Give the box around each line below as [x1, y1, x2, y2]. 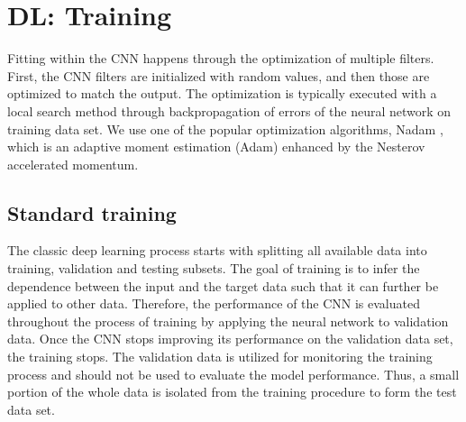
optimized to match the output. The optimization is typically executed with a [7, 84, 437, 103]
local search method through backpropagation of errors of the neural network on [7, 101, 452, 120]
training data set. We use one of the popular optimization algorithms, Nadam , [7, 119, 443, 138]
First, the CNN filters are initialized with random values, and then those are [7, 66, 430, 85]
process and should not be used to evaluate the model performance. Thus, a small [7, 364, 460, 383]
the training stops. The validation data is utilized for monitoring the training [7, 347, 433, 366]
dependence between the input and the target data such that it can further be [7, 276, 439, 295]
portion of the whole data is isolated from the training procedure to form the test [7, 382, 457, 401]
